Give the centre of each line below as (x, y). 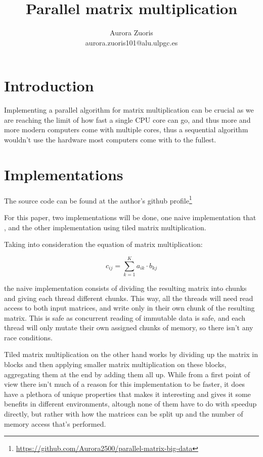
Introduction (49, 86)
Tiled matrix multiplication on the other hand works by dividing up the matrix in (131, 354)
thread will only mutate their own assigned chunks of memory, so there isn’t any (129, 327)
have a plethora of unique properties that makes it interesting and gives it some (127, 394)
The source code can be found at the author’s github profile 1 (98, 199)
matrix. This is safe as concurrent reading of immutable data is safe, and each (125, 317)
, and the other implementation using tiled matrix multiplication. (105, 227)
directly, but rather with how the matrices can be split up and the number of (124, 414)
